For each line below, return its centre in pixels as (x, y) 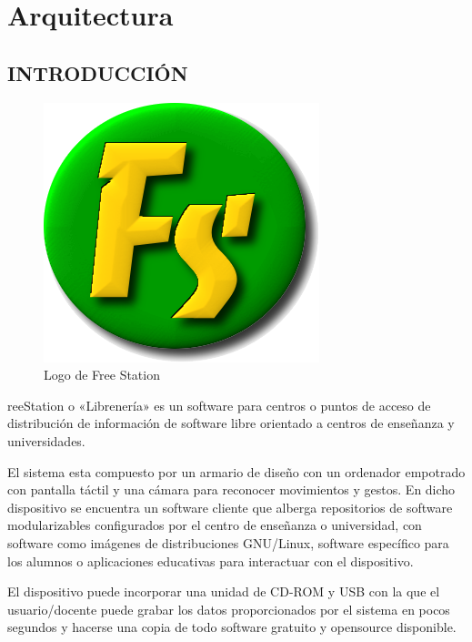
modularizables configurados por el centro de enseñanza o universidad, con (215, 525)
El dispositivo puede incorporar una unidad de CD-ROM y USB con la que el (224, 591)
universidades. (46, 440)
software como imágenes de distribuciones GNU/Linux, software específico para (228, 542)
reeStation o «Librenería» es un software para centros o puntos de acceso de (219, 405)
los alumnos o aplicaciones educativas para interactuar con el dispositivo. (211, 560)
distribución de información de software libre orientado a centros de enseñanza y (231, 423)
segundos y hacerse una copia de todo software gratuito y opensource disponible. (232, 627)
